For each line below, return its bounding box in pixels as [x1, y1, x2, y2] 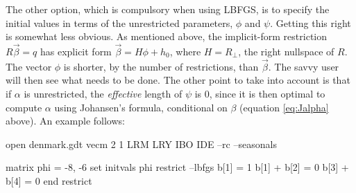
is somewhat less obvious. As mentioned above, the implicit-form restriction [6, 29, 328, 44]
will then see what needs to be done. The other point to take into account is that [6, 73, 350, 87]
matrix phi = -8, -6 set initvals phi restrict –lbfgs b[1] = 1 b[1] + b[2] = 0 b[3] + [6, 160, 349, 174]
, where [169, 44, 201, 58]
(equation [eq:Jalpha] [239, 100, 329, 114]
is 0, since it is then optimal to [194, 86, 325, 100]
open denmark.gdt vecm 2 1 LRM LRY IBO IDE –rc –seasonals [6, 136, 277, 151]
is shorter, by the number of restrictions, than [63, 59, 259, 73]
